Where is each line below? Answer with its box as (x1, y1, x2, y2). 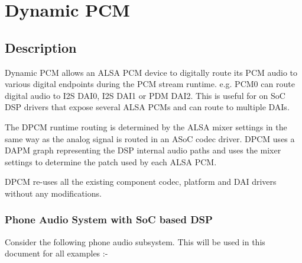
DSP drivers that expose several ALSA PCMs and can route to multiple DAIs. (5, 101, 290, 113)
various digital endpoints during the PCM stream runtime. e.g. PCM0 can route (5, 78, 295, 90)
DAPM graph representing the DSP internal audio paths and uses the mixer (5, 144, 281, 156)
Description (5, 38, 77, 56)
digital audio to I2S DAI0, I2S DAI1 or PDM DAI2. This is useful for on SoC (5, 89, 285, 101)
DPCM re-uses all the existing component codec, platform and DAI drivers (5, 175, 277, 188)
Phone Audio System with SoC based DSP (5, 212, 213, 227)
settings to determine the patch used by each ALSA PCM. (5, 155, 217, 168)
